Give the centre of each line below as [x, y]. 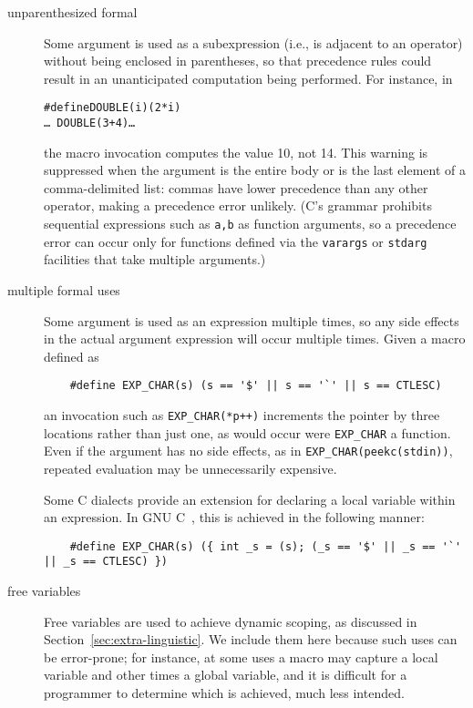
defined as [72, 356]
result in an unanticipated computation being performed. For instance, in [248, 78]
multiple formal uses [64, 289]
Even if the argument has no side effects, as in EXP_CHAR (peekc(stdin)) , [248, 451]
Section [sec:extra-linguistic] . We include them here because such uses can [251, 639]
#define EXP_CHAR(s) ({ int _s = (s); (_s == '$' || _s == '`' [266, 546]
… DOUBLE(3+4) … [90, 123]
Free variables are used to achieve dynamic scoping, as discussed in [231, 621]
